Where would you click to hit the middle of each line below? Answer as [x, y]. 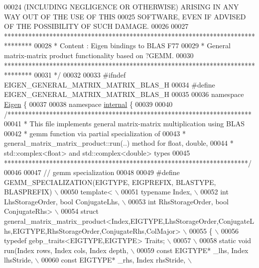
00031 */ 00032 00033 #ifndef [80, 75]
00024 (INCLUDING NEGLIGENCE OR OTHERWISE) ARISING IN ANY [122, 6]
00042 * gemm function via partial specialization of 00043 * [95, 133]
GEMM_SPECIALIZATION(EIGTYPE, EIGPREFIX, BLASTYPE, [110, 182]
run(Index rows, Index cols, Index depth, [66, 250]
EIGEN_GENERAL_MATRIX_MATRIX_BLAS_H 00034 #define [110, 84]
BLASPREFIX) [28, 192]
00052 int [214, 192]
